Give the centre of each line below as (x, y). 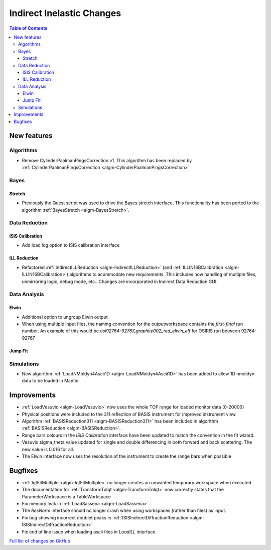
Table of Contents (28, 28)
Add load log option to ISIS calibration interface (71, 245)
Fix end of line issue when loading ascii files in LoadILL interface (89, 531)
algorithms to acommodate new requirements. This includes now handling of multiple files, (163, 274)
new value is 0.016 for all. (48, 449)
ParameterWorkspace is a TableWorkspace (66, 496)
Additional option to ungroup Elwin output (65, 317)
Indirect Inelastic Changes (65, 13)
